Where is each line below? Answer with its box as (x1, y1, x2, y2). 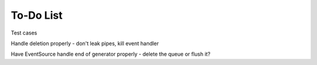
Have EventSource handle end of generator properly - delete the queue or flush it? (11, 50, 211, 58)
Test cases (11, 29, 38, 36)
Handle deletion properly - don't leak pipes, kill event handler (11, 40, 159, 47)
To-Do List (11, 9, 63, 22)
